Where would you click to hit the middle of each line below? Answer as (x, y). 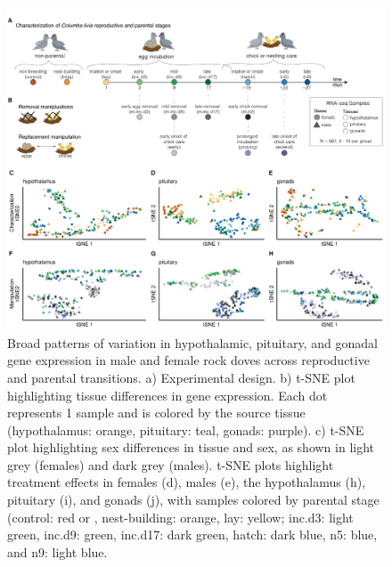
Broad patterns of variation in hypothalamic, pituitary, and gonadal (192, 342)
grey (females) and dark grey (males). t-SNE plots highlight (171, 464)
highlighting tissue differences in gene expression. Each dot (167, 395)
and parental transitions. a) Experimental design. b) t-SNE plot (181, 377)
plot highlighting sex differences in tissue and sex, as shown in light (191, 447)
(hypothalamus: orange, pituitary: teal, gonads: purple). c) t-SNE (186, 429)
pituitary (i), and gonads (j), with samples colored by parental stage (193, 500)
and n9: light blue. (57, 551)
